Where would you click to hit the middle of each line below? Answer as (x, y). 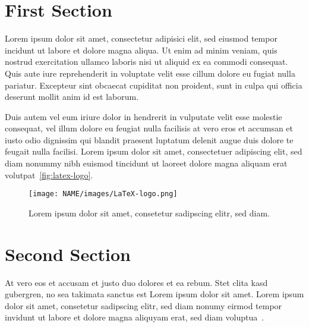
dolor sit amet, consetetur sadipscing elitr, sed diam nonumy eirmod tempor (144, 305)
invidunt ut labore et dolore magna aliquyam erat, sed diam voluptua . (135, 317)
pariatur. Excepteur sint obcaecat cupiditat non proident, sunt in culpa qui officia (154, 85)
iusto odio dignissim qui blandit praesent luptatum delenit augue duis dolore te (149, 139)
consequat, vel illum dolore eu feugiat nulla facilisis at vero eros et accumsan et (149, 128)
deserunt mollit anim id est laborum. (72, 97)
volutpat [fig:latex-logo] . (49, 174)
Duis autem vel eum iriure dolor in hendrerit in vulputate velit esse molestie (144, 116)
